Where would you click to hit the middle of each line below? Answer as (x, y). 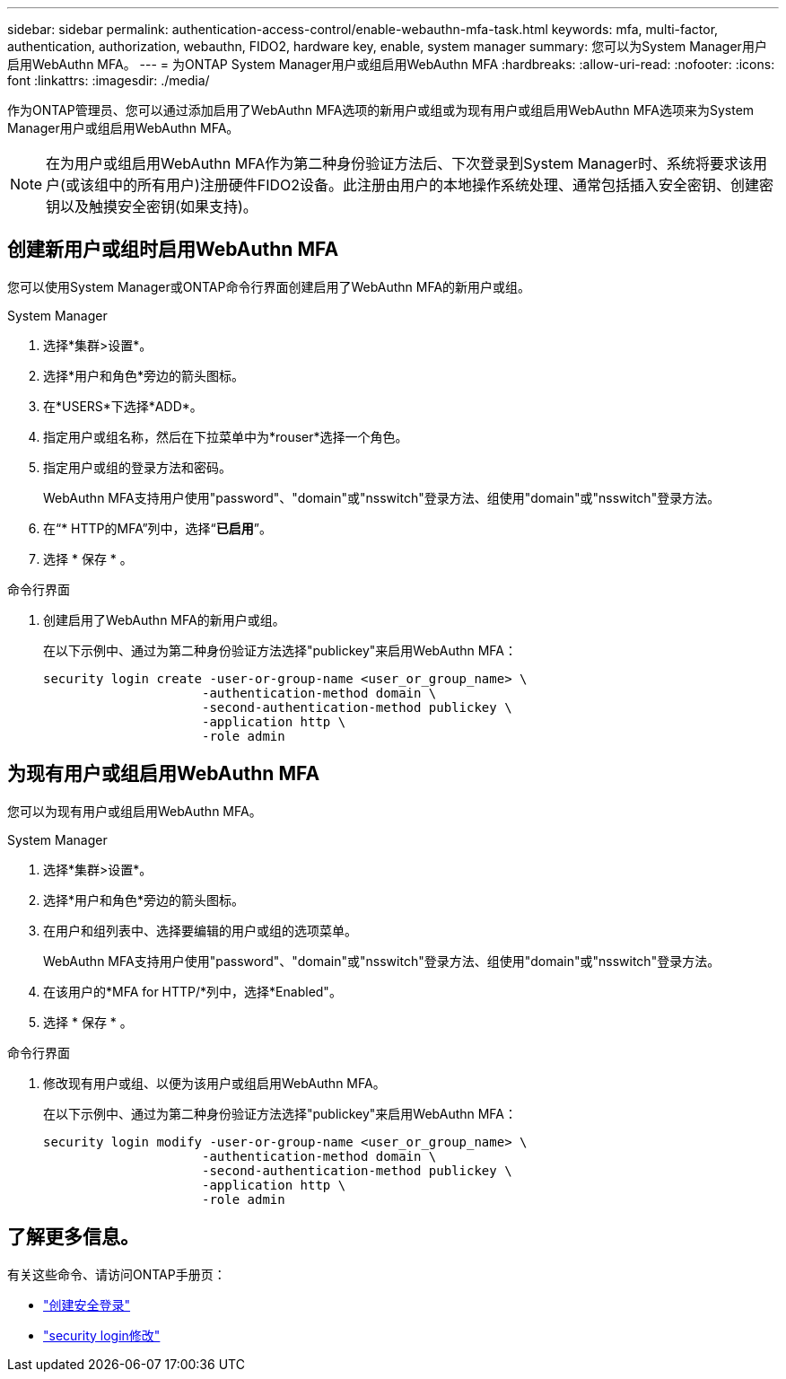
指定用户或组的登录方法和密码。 (137, 467)
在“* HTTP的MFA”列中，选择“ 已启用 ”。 (157, 528)
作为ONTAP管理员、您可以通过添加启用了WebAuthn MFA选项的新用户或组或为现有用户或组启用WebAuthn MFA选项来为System (381, 110)
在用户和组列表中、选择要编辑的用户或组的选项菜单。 (200, 930)
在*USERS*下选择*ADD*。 (123, 406)
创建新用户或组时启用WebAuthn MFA (173, 250)
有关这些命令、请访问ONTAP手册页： (117, 1274)
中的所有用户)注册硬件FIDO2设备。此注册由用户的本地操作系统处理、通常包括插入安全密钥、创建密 (441, 185)
